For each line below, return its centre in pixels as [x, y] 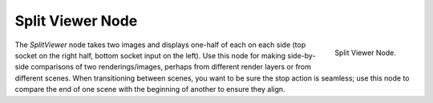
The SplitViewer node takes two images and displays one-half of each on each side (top [160, 45]
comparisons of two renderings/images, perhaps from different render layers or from [171, 67]
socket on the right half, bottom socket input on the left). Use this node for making [150, 55]
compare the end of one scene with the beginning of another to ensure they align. [150, 89]
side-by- [301, 55]
